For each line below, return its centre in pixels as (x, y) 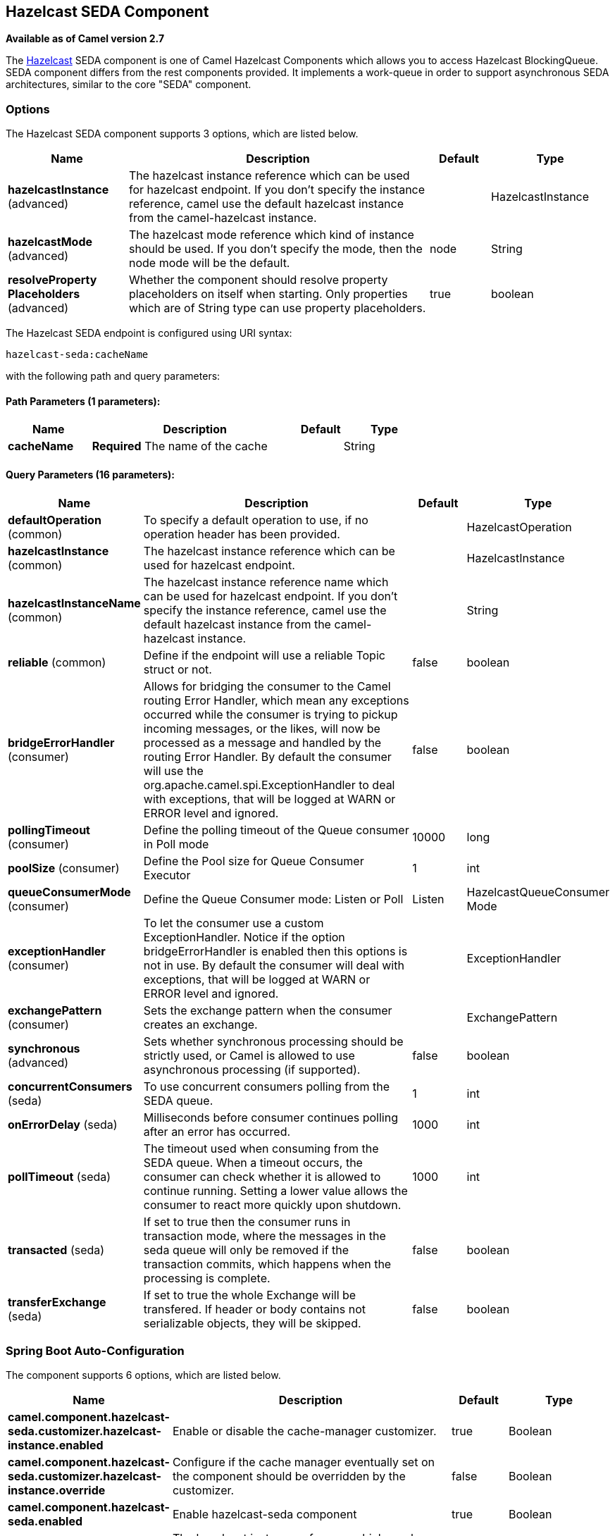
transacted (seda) (56, 1250)
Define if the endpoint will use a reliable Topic (264, 655)
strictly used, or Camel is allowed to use (249, 1055)
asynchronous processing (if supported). (252, 1069)
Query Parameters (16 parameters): (90, 475)
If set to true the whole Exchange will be (250, 1295)
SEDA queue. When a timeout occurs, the (253, 1162)
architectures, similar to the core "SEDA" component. (129, 85)
